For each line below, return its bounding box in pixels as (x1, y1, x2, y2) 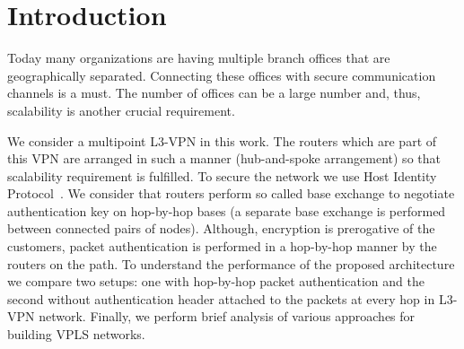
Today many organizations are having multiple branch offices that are (7, 48, 390, 67)
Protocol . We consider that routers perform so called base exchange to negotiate (7, 184, 455, 203)
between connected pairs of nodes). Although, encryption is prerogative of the (7, 219, 435, 238)
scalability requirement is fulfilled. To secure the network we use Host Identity (7, 166, 437, 185)
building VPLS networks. (7, 325, 145, 344)
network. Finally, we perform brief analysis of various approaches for (39, 307, 416, 326)
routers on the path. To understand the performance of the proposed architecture (7, 254, 455, 273)
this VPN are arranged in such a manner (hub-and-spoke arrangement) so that (7, 149, 441, 168)
